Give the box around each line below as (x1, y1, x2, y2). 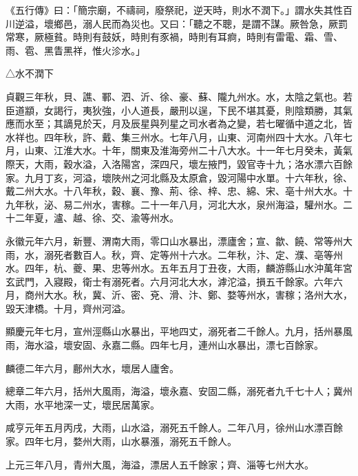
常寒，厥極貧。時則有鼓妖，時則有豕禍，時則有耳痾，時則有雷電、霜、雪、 (6, 30, 343, 44)
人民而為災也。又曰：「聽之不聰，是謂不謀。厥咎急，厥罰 (92, 16, 348, 30)
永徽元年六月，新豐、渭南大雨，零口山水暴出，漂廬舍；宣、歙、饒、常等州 (6, 233, 343, 248)
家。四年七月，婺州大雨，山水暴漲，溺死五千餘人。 (6, 434, 237, 448)
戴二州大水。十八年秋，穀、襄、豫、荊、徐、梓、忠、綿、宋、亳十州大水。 (6, 184, 343, 198)
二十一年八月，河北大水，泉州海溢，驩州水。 (140, 197, 343, 211)
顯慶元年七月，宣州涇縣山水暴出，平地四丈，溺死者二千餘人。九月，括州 (6, 324, 333, 338)
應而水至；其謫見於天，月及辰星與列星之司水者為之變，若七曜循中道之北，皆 (6, 116, 352, 131)
